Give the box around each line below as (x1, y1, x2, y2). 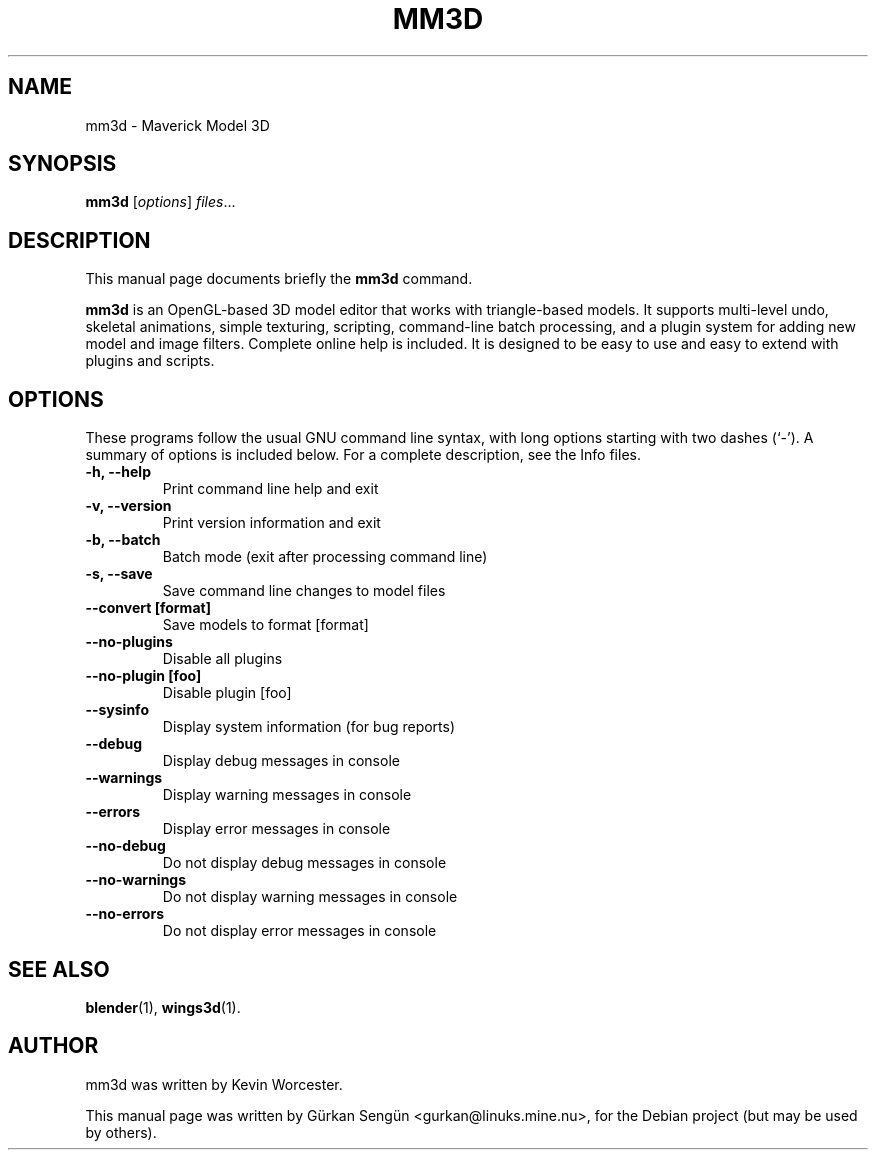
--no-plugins (85, 633, 173, 651)
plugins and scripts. (85, 352, 215, 370)
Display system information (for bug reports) (162, 718, 456, 736)
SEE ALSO (8, 956, 110, 982)
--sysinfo (85, 701, 149, 719)
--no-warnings (85, 871, 187, 889)
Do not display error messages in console (162, 922, 437, 940)
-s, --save (85, 565, 153, 583)
